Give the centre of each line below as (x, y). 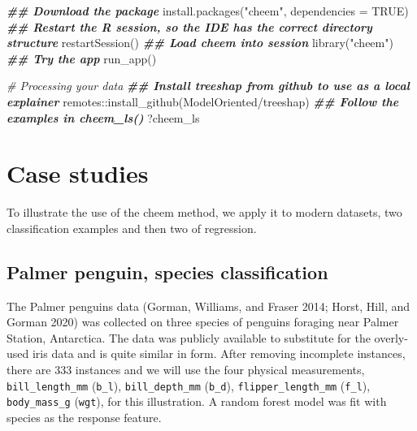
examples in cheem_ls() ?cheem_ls (103, 117)
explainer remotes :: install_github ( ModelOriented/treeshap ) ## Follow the (203, 101)
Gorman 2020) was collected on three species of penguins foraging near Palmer (203, 322)
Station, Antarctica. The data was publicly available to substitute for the (189, 337)
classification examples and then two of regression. (132, 228)
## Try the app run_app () (82, 58)
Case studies (78, 173)
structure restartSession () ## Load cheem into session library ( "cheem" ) (200, 43)
